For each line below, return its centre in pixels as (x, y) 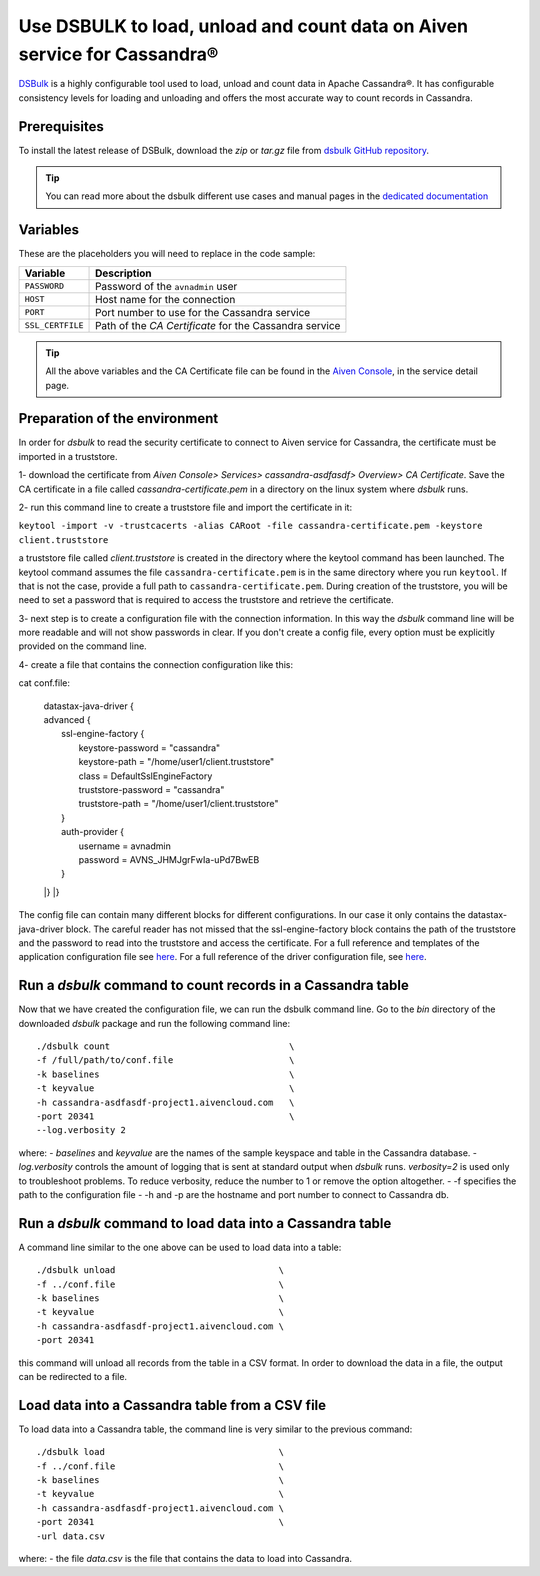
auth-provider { (93, 832)
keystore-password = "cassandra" (149, 747)
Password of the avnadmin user (166, 286)
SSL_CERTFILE (54, 325)
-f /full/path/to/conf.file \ (165, 1060)
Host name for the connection (165, 299)
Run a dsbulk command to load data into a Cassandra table (205, 1223)
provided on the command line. (82, 646)
